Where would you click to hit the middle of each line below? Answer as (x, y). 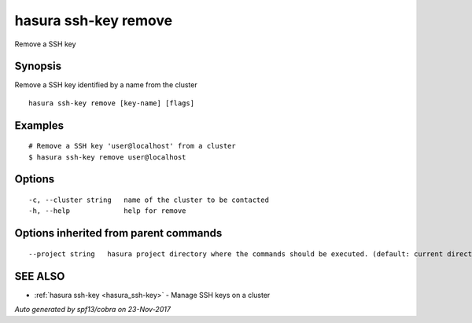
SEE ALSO (40, 276)
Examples (39, 125)
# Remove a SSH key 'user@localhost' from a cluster (132, 146)
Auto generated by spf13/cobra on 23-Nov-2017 (92, 310)
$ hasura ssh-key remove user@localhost (107, 157)
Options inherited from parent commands (118, 233)
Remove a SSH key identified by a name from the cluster (106, 85)
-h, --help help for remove (107, 211)
